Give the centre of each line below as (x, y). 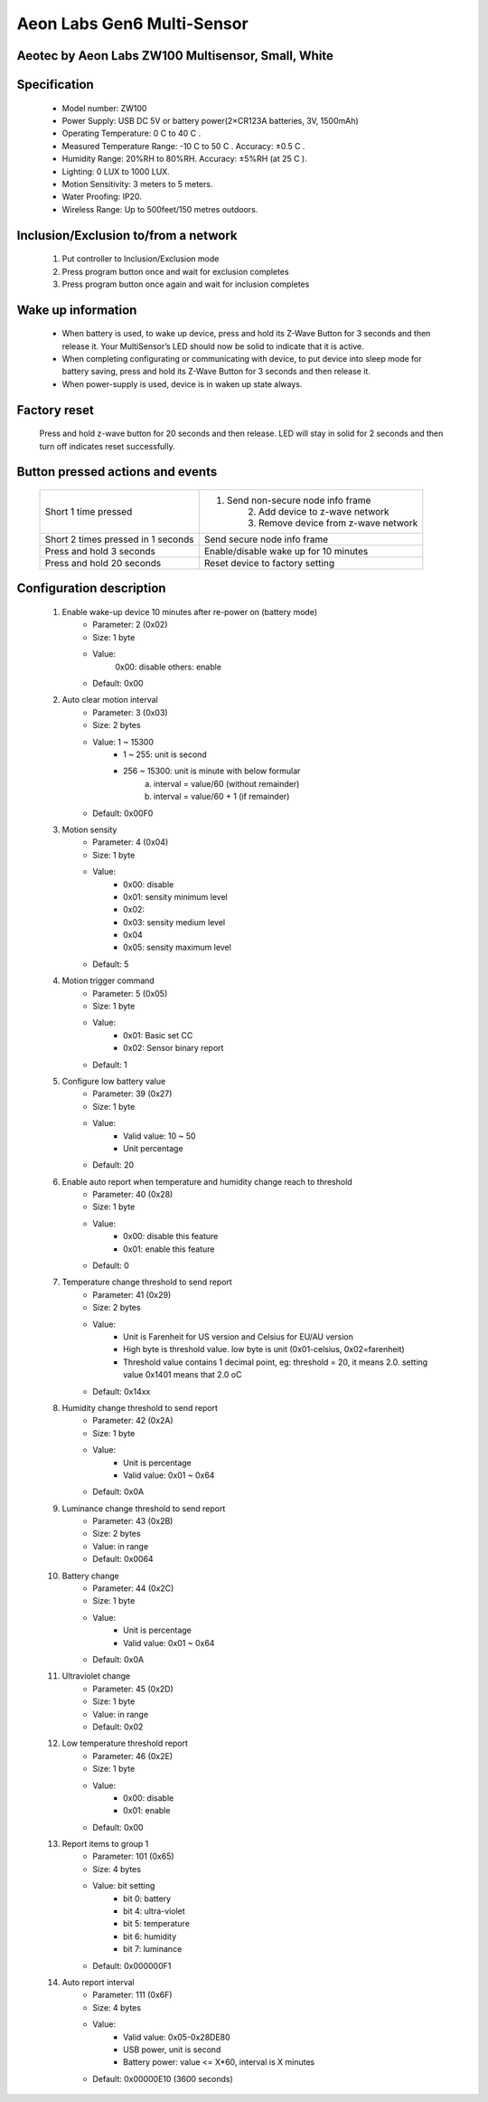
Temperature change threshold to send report (147, 1282)
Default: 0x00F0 (123, 813)
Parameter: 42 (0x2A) (133, 1421)
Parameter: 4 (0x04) (131, 842)
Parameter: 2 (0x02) (130, 625)
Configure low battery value (114, 1081)
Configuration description (91, 588)
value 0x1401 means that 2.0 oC (183, 1375)
